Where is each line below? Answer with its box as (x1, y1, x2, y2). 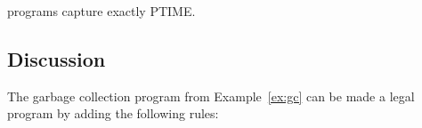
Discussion (7, 44, 106, 72)
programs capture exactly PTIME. (7, 2, 196, 20)
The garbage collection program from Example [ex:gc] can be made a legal (7, 86, 415, 105)
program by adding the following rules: (7, 104, 219, 123)
